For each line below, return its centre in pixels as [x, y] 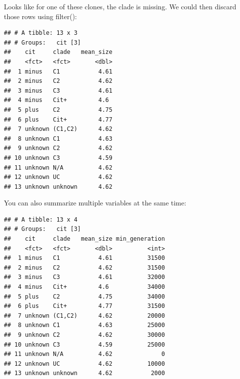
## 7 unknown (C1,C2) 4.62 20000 [85, 316]
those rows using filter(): [41, 16]
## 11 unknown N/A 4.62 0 [85, 354]
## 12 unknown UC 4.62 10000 [85, 364]
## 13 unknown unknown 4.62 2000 [85, 373]
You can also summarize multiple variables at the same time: [95, 203]
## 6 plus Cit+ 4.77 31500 [85, 306]
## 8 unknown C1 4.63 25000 [85, 325]
